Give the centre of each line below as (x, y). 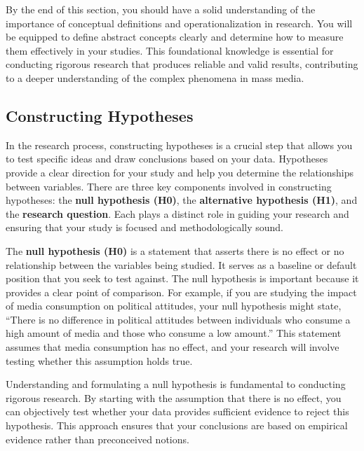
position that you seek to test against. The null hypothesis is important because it (182, 278)
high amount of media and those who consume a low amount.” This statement (174, 333)
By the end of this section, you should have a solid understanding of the (161, 9)
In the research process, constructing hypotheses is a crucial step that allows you (179, 145)
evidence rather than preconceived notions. (97, 439)
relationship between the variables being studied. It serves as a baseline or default (181, 264)
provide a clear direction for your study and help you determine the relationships (180, 172)
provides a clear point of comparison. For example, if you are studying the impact (181, 292)
